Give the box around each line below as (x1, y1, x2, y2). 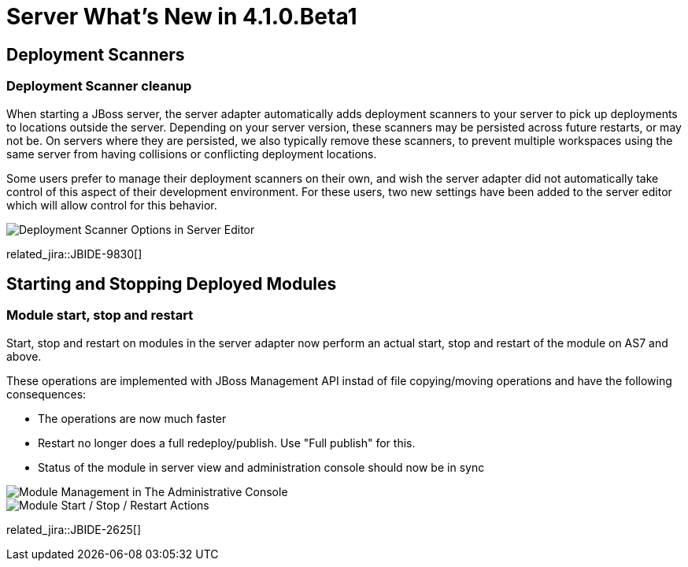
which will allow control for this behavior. (6, 198, 217, 212)
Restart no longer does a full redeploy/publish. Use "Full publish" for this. (38, 435, 416, 450)
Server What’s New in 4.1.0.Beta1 (6, 3, 357, 30)
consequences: (6, 387, 87, 401)
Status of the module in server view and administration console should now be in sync (38, 460, 485, 474)
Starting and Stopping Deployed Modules (6, 273, 337, 294)
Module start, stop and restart (6, 307, 194, 324)
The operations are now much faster (38, 411, 227, 425)
